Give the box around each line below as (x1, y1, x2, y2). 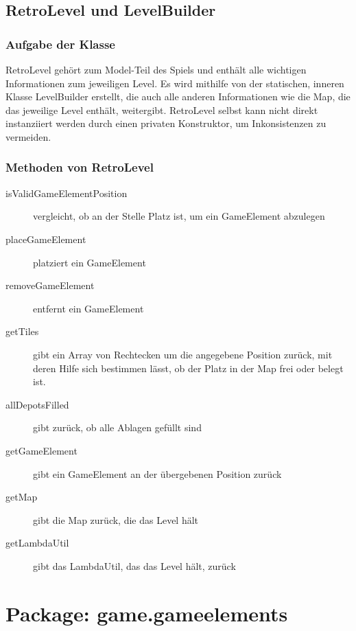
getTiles (5, 324, 39, 339)
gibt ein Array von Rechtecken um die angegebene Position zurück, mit (33, 347, 333, 361)
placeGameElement (5, 231, 86, 246)
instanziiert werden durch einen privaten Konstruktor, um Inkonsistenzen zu (5, 116, 327, 130)
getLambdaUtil (5, 536, 69, 550)
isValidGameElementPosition (5, 185, 128, 200)
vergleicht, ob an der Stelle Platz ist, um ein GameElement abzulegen (33, 209, 325, 223)
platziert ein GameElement (33, 255, 146, 269)
